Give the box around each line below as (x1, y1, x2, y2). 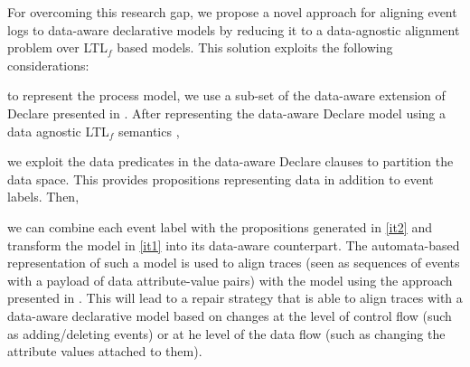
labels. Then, (7, 187, 80, 206)
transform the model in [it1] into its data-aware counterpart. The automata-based (7, 235, 460, 254)
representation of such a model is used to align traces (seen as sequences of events (7, 253, 460, 272)
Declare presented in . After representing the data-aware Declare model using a (7, 103, 446, 122)
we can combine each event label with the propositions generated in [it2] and (7, 217, 432, 236)
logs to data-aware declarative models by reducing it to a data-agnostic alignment (7, 20, 460, 39)
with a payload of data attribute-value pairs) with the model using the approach (7, 270, 453, 289)
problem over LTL (7, 38, 108, 57)
